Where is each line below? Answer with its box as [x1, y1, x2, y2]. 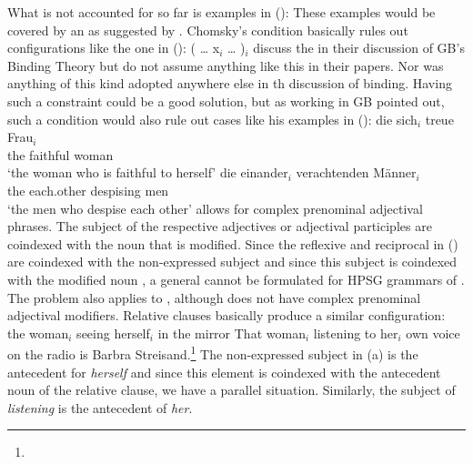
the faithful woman [7, 145, 114, 164]
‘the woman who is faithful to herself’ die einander [7, 163, 288, 182]
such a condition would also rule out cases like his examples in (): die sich [7, 109, 418, 128]
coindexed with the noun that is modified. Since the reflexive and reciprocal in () [7, 234, 458, 253]
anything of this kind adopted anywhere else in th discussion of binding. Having [7, 74, 452, 93]
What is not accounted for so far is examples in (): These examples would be [7, 3, 436, 21]
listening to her [313, 323, 398, 342]
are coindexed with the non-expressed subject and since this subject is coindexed [7, 252, 458, 271]
